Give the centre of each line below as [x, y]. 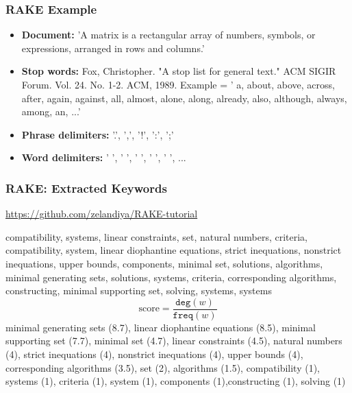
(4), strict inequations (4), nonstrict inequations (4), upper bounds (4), [154, 354]
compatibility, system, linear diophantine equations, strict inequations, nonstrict [174, 250]
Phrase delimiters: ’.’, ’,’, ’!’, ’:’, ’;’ [98, 134]
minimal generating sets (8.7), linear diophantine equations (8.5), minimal [161, 327]
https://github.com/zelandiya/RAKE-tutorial [102, 214]
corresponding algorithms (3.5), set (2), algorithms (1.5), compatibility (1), [163, 367]
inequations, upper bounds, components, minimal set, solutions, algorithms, [164, 263]
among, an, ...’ [51, 111]
